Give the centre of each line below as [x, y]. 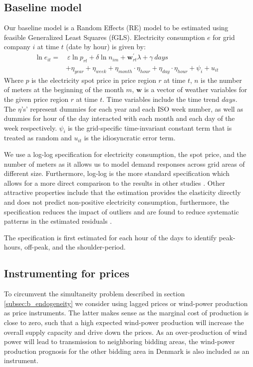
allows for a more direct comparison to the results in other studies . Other [115, 183]
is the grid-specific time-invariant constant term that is [150, 127]
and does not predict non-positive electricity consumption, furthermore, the [117, 202]
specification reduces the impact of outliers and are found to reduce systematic [121, 211]
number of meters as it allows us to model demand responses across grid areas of [125, 164]
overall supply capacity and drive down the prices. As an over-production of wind [126, 332]
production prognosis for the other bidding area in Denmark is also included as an [127, 351]
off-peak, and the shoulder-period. [75, 247]
